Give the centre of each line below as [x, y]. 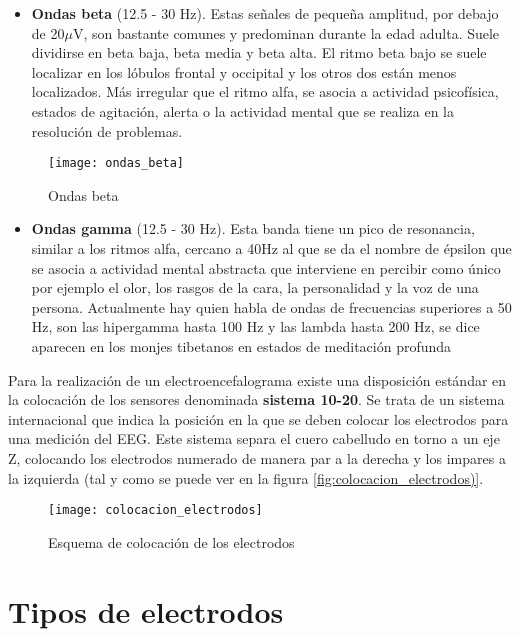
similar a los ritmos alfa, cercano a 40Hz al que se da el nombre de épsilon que [271, 248]
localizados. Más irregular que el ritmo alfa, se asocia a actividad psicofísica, [265, 91]
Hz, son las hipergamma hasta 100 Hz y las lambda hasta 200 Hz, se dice [255, 326]
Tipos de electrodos [146, 610]
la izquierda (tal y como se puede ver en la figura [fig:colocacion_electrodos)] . [246, 477]
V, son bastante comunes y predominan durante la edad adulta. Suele [286, 32]
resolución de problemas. [107, 130]
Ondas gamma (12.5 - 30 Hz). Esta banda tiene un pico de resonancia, [253, 228]
